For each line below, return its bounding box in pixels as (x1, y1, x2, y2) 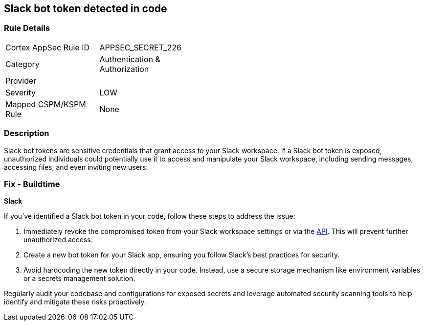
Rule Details (4, 23, 50, 33)
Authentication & (99, 54, 160, 64)
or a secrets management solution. (23, 274, 135, 283)
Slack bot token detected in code (4, 2, 167, 15)
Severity (5, 87, 36, 97)
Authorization (99, 64, 149, 74)
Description (4, 128, 49, 139)
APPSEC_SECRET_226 (99, 42, 181, 52)
